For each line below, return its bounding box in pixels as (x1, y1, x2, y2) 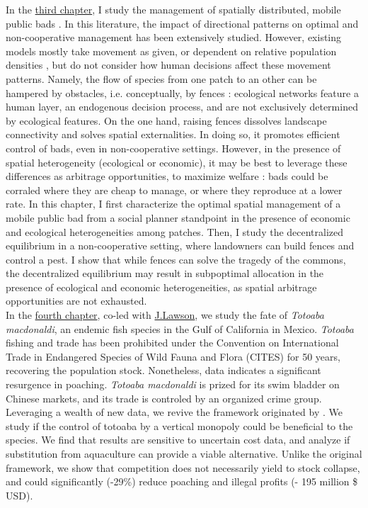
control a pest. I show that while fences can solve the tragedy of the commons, (6, 252, 346, 266)
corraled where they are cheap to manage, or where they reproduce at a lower (6, 182, 343, 197)
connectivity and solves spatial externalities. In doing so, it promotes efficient (6, 127, 340, 142)
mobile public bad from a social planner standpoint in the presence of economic (6, 210, 350, 225)
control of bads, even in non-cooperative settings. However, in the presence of (6, 140, 341, 155)
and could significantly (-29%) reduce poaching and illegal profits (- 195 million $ (6, 474, 358, 489)
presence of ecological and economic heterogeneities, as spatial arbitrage (6, 279, 317, 294)
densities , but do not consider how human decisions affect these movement (6, 57, 331, 72)
